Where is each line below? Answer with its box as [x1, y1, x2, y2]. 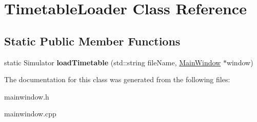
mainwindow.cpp [4, 108, 56, 119]
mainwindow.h [4, 91, 49, 102]
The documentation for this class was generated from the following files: [4, 74, 230, 85]
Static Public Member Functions [4, 33, 181, 48]
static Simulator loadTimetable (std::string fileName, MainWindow [4, 57, 221, 67]
